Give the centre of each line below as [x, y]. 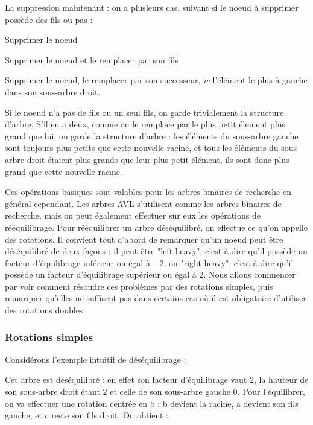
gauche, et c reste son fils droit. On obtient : [87, 415]
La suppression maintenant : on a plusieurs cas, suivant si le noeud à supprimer [152, 7]
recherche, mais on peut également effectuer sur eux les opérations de [133, 215]
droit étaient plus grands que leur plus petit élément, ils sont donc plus [158, 159]
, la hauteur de [281, 379]
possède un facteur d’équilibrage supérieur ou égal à [101, 274]
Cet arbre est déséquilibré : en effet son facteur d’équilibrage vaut [126, 379]
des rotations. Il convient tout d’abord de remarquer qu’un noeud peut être [144, 239]
